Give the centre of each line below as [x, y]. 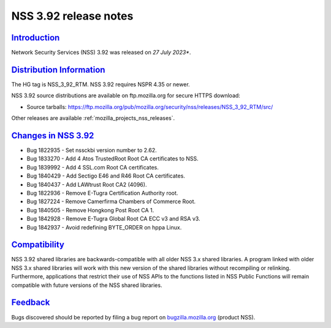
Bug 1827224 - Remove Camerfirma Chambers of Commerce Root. [111, 201]
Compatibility [38, 245]
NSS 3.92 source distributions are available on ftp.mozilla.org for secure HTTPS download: [126, 95]
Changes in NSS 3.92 [53, 136]
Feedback [31, 303]
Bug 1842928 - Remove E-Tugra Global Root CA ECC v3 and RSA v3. [113, 219]
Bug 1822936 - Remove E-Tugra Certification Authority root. [102, 193]
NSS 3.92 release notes [72, 16]
